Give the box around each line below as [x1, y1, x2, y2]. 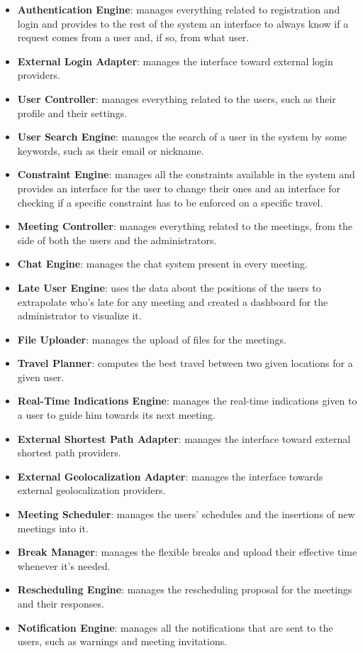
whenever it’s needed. [17, 558, 111, 573]
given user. [17, 369, 65, 384]
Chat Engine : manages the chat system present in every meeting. [17, 256, 308, 271]
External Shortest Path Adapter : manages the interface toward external [17, 431, 351, 446]
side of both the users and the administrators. [17, 232, 217, 247]
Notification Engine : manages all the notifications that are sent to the [17, 620, 333, 635]
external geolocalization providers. [17, 483, 166, 498]
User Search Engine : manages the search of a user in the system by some [17, 129, 347, 144]
